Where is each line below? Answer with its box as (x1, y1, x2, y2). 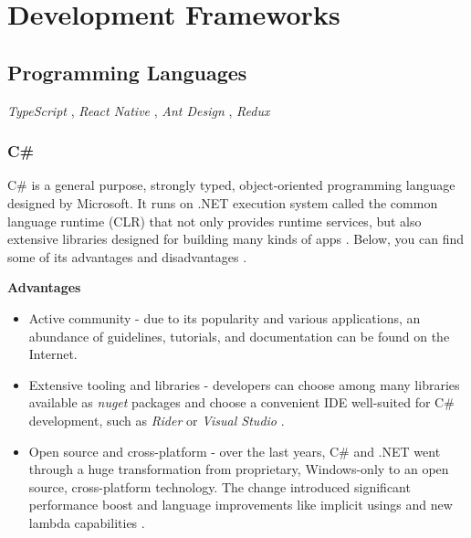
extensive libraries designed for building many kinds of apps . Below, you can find (7, 229, 465, 248)
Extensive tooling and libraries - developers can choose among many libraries (28, 374, 460, 394)
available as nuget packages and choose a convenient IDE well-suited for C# (28, 393, 455, 412)
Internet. (28, 344, 78, 364)
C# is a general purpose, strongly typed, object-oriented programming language (7, 175, 455, 195)
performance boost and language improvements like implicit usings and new (28, 495, 453, 514)
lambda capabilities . (28, 512, 145, 532)
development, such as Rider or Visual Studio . (28, 410, 285, 429)
